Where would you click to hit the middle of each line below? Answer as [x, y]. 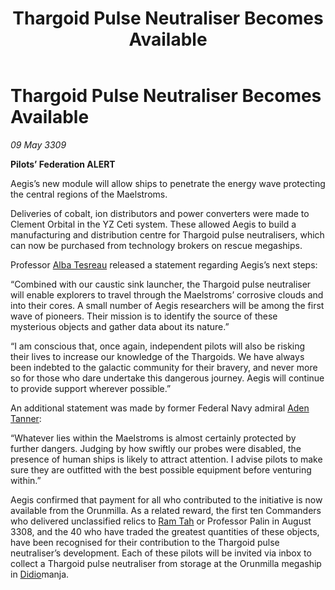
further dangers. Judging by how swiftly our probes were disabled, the [156, 448]
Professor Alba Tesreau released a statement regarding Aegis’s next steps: [164, 264]
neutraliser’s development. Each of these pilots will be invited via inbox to [161, 553]
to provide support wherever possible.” [91, 388]
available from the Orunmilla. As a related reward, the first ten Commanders [166, 510]
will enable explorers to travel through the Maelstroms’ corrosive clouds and [167, 294]
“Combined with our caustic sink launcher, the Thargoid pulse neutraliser [161, 284]
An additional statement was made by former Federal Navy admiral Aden [160, 408]
